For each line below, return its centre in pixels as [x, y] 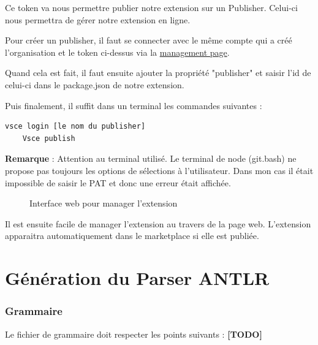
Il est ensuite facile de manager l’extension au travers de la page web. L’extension [158, 223]
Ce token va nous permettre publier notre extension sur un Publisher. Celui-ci [151, 7]
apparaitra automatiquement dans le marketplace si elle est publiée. [132, 236]
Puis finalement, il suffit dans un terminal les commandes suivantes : [134, 105]
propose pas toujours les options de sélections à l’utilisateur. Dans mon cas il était [159, 170]
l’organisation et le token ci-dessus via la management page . [117, 52]
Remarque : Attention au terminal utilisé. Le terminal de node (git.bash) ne [151, 158]
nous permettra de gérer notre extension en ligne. [98, 19]
